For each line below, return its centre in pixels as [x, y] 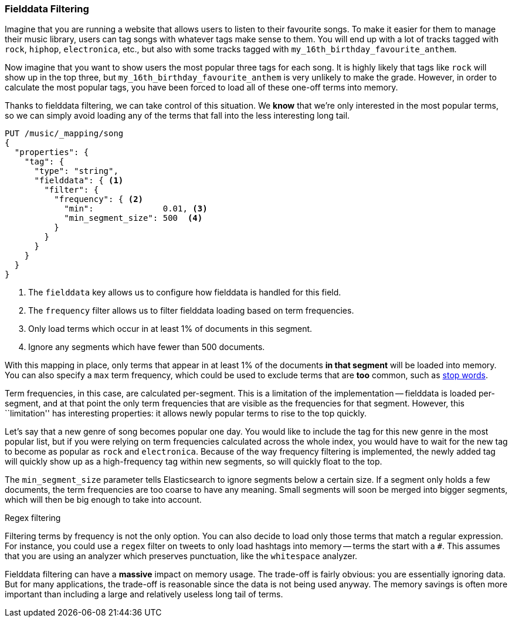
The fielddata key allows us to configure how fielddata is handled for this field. [185, 292]
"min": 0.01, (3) [136, 209]
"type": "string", [76, 171]
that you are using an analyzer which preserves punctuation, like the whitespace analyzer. [181, 556]
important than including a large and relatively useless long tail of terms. [144, 594]
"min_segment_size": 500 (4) [133, 218]
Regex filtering [33, 518]
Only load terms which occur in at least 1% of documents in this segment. [170, 329]
